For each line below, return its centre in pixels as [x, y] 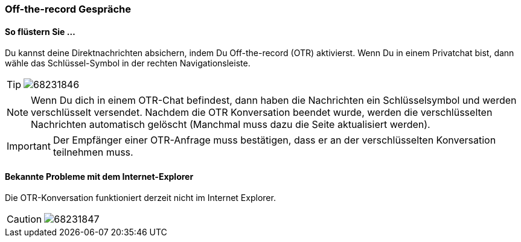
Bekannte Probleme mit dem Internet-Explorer [99, 176]
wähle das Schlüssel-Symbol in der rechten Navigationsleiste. [128, 63]
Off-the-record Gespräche [68, 9]
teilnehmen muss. [93, 152]
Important [29, 146]
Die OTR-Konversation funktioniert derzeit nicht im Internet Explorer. [140, 198]
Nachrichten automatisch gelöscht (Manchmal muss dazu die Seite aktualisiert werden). [231, 125]
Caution [24, 219]
